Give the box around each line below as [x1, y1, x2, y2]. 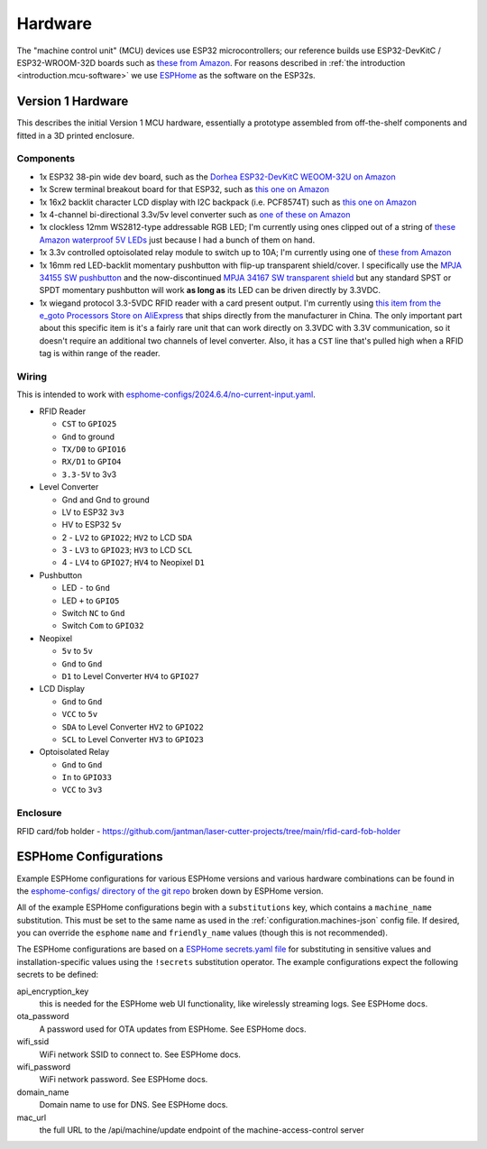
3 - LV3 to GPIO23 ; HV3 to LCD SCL [61, 545, 193, 556]
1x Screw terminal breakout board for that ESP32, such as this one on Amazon [39, 184, 329, 195]
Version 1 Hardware [16, 94, 129, 109]
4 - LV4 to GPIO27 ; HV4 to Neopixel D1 [61, 557, 205, 568]
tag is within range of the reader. [39, 348, 161, 359]
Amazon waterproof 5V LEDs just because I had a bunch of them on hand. [39, 234, 316, 245]
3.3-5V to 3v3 [61, 469, 117, 480]
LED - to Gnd [61, 583, 110, 593]
